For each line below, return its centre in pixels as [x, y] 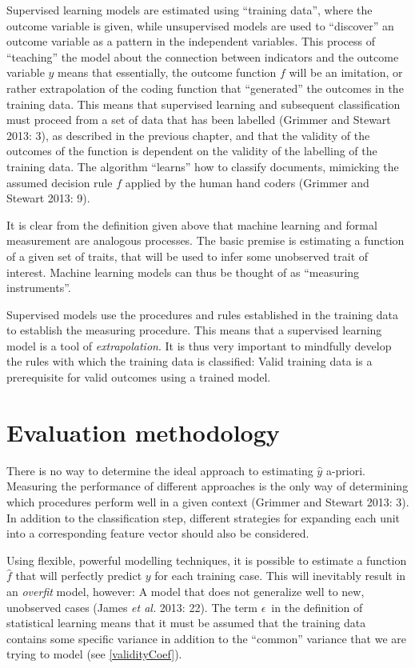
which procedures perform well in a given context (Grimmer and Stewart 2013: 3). [208, 501]
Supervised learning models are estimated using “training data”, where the [190, 10]
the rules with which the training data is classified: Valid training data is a [190, 361]
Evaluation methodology [143, 432]
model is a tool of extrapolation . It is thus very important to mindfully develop [199, 345]
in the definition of [317, 607]
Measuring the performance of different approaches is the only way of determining [207, 486]
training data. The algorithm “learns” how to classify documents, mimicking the [203, 166]
